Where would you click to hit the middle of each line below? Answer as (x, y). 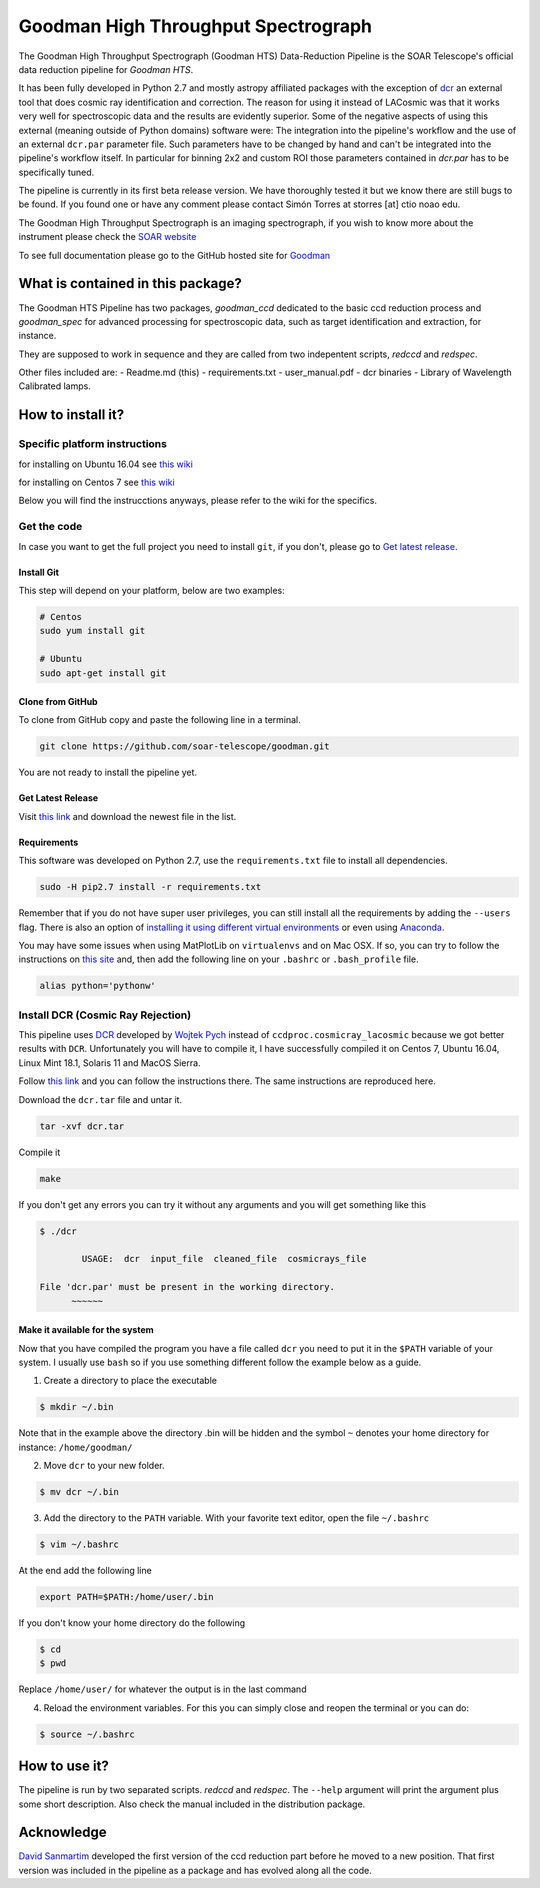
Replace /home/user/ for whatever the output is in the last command (162, 1689)
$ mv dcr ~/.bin (79, 1492)
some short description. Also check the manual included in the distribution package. (192, 1804)
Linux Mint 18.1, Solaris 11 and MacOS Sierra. (109, 1062)
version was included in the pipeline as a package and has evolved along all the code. (195, 1870)
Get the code (50, 527)
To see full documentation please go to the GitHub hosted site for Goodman (174, 255)
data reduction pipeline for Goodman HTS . (106, 69)
